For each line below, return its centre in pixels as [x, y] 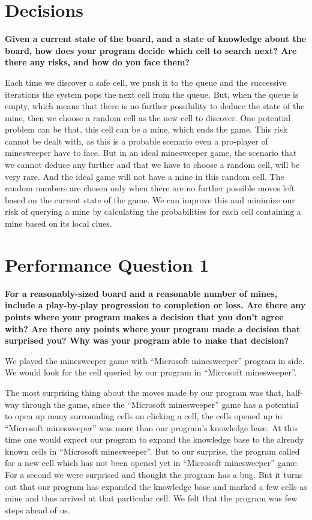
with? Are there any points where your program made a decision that [153, 328]
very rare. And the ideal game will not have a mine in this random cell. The [145, 176]
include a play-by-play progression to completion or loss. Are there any [155, 305]
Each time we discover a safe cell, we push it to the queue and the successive [146, 82]
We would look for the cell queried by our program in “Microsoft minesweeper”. [151, 372]
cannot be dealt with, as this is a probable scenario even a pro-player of [136, 141]
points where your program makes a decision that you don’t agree [144, 316]
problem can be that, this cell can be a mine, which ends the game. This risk [146, 129]
